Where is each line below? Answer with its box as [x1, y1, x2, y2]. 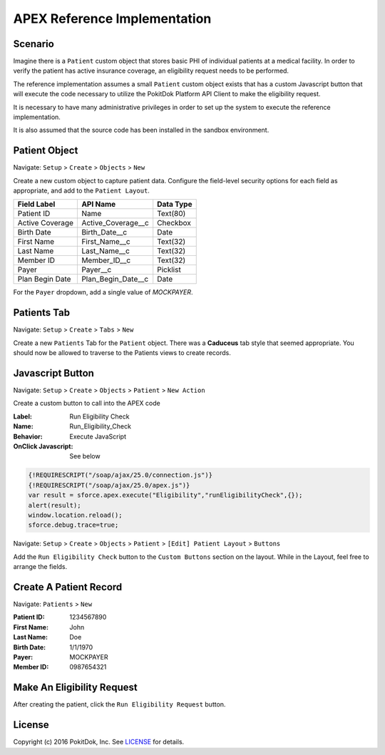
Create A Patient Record [13, 581, 123, 593]
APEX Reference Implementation [13, 11, 212, 26]
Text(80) [157, 209, 186, 219]
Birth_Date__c [81, 227, 128, 237]
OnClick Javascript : [13, 442, 73, 451]
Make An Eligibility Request [13, 682, 138, 694]
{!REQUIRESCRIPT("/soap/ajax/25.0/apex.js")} [28, 481, 190, 489]
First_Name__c [81, 237, 131, 247]
